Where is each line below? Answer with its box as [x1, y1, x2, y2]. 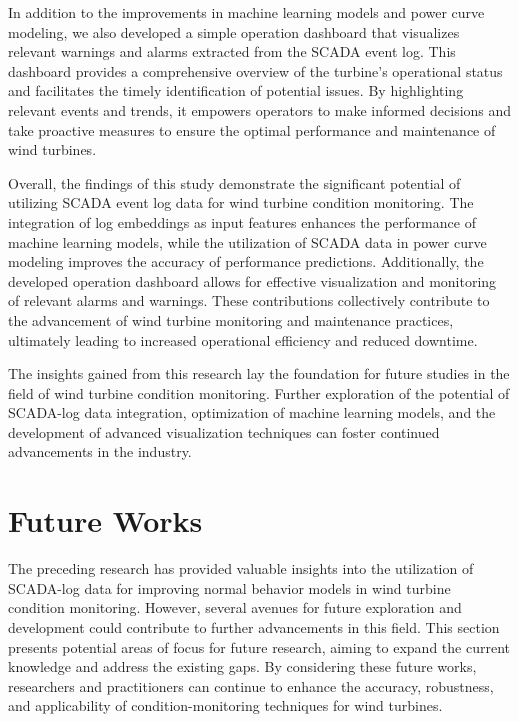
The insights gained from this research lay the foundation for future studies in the [8, 363, 510, 384]
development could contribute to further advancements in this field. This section [8, 616, 500, 637]
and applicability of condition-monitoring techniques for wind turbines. [8, 695, 443, 716]
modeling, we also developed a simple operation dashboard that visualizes [8, 21, 460, 42]
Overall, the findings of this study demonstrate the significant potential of [8, 172, 461, 193]
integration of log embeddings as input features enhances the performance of [8, 211, 476, 232]
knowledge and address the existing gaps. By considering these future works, [8, 656, 477, 677]
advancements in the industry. [8, 441, 192, 462]
